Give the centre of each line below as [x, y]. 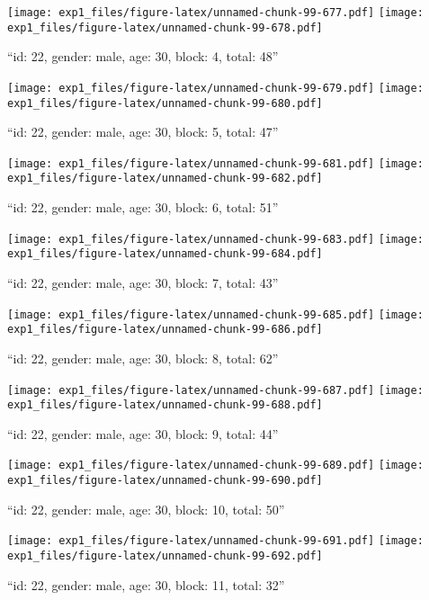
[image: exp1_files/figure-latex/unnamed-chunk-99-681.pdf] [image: [215, 163]
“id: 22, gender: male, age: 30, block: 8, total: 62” [143, 358]
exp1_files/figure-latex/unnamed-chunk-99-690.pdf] [165, 481]
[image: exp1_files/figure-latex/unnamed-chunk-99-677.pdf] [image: [215, 13]
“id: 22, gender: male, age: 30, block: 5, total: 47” [143, 132]
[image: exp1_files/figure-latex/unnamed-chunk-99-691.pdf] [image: [215, 541]
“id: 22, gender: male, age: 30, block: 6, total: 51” [143, 207]
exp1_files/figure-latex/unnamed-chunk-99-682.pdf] [165, 179]
